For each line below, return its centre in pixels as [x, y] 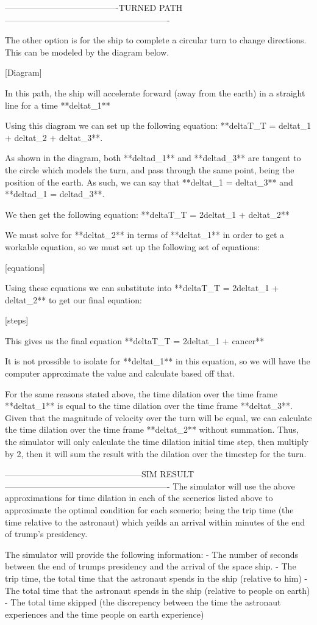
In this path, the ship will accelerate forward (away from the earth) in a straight [155, 92]
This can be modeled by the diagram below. [87, 52]
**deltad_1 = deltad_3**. [55, 194]
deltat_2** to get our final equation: [73, 299]
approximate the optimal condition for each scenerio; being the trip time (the [149, 510]
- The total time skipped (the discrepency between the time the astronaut [143, 602]
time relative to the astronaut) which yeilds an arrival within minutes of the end [155, 522]
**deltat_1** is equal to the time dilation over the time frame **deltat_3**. [149, 406]
